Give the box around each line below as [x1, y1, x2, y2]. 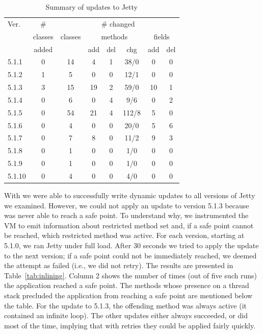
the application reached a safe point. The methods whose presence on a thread [4, 280, 249, 291]
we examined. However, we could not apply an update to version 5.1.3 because [4, 200, 249, 210]
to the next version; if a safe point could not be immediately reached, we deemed [4, 250, 257, 260]
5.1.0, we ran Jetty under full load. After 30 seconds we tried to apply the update [4, 240, 259, 251]
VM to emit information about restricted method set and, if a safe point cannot [4, 220, 254, 230]
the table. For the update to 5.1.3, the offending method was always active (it [4, 300, 247, 311]
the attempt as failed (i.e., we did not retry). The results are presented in [4, 260, 233, 271]
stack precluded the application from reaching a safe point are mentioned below [4, 290, 253, 300]
